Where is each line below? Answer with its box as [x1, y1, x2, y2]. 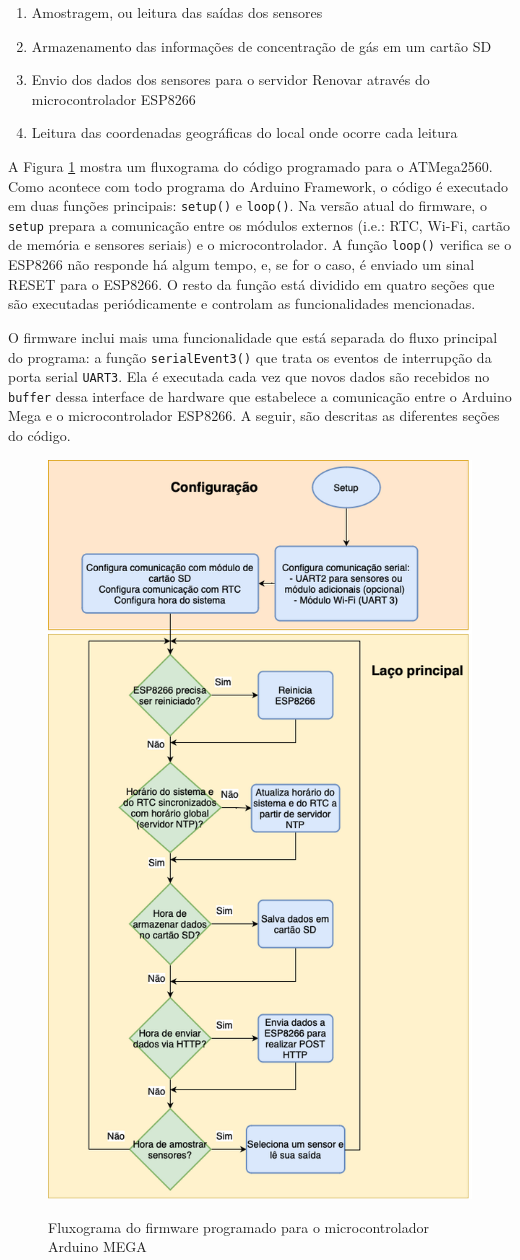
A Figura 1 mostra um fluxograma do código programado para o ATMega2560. [8, 155, 493, 176]
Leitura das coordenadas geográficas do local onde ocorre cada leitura [31, 122, 458, 143]
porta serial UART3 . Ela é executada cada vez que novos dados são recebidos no [8, 366, 490, 387]
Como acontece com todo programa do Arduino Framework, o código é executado [8, 175, 509, 196]
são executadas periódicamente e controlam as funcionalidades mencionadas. [8, 293, 476, 314]
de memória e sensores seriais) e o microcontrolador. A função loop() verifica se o [8, 234, 512, 255]
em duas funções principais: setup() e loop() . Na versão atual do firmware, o [8, 195, 487, 216]
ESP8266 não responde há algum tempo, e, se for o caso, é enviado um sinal [8, 254, 475, 275]
